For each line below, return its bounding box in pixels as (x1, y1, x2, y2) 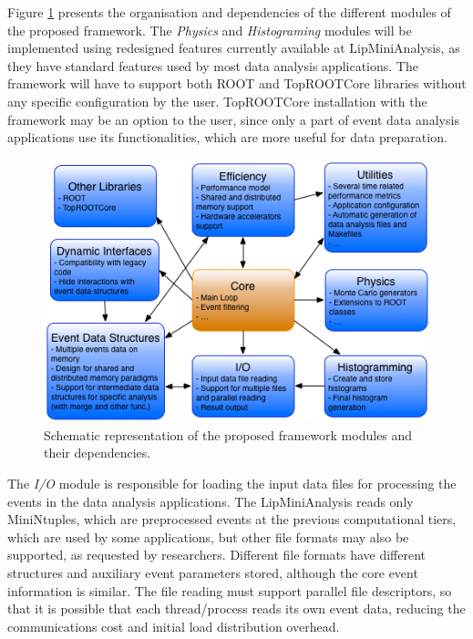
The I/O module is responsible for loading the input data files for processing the (7, 474, 457, 493)
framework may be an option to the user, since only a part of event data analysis (7, 109, 459, 129)
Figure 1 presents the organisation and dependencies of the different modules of (7, 3, 451, 21)
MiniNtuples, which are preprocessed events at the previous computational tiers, (7, 510, 457, 529)
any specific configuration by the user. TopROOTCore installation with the (7, 91, 427, 110)
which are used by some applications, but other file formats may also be (7, 527, 409, 546)
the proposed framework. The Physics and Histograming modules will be (7, 20, 412, 39)
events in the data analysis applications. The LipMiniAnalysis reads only (7, 491, 414, 510)
